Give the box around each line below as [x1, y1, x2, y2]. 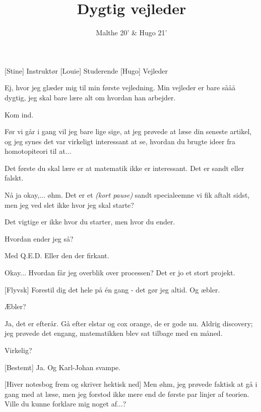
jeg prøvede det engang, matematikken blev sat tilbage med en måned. [5, 328, 223, 338]
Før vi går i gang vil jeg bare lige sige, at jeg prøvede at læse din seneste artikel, [5, 126, 252, 137]
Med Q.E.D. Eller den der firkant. [5, 250, 109, 261]
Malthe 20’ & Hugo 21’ [96, 27, 167, 38]
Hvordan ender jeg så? [5, 233, 74, 244]
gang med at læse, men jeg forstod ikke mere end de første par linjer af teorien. [5, 388, 249, 399]
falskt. [5, 172, 24, 183]
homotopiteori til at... [5, 146, 72, 156]
